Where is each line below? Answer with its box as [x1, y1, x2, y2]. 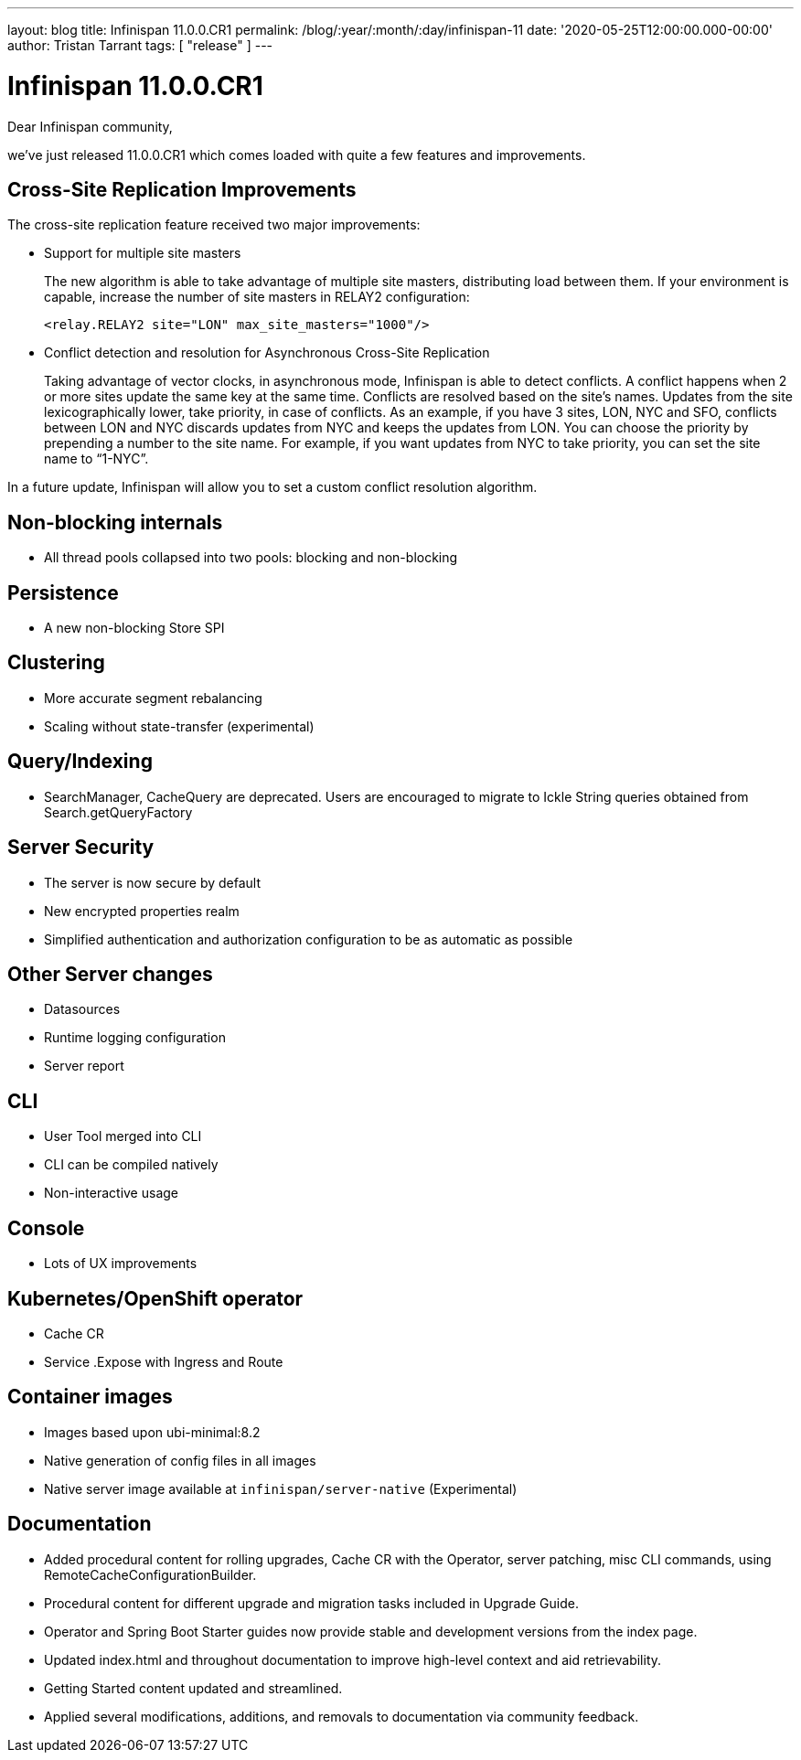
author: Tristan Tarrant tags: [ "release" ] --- [7, 37, 273, 53]
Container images [7, 1385, 173, 1409]
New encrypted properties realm [44, 902, 240, 919]
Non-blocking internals [7, 510, 223, 534]
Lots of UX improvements [44, 1255, 198, 1272]
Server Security [7, 836, 155, 859]
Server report [44, 1058, 124, 1074]
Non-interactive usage [44, 1185, 178, 1201]
